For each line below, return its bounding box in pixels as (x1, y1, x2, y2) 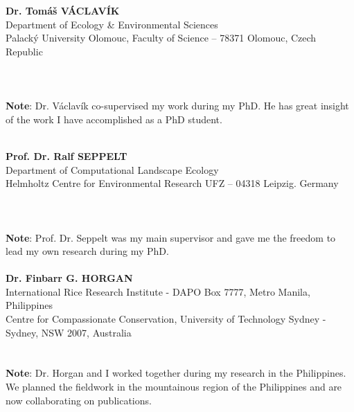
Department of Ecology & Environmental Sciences (6, 17, 218, 31)
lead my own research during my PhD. (6, 244, 169, 258)
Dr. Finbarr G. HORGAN (6, 271, 133, 285)
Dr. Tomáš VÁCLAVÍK (6, 3, 120, 17)
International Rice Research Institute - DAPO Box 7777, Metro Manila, (6, 284, 310, 298)
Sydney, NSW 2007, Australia (6, 325, 132, 339)
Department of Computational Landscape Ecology (6, 162, 219, 177)
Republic (6, 44, 43, 58)
